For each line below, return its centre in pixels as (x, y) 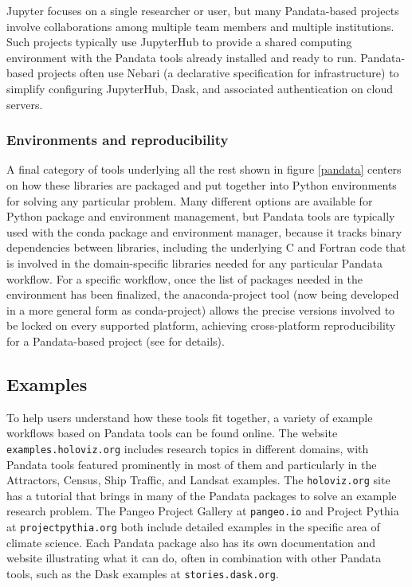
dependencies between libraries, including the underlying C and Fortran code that (206, 247)
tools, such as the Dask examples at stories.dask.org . (143, 573)
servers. (25, 104)
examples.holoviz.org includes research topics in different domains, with (188, 448)
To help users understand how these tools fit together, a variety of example (190, 417)
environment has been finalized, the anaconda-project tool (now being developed (203, 294)
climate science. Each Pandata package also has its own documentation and (191, 542)
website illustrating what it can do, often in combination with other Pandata (194, 558)
